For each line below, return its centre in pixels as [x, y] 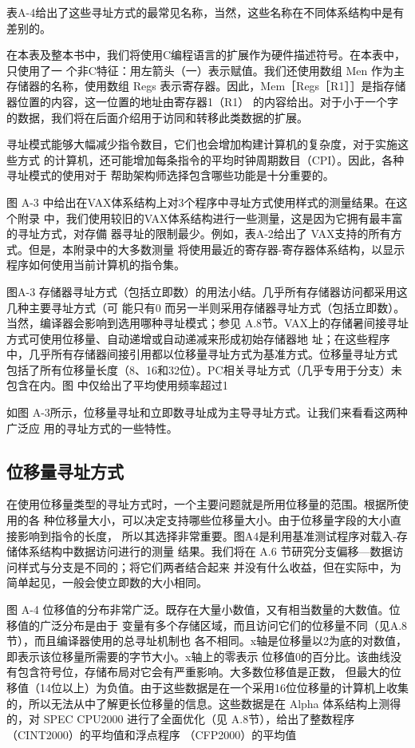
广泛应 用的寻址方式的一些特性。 [92, 427]
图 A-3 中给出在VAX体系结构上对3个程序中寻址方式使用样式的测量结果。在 [202, 202]
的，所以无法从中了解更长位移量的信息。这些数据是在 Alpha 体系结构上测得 [204, 703]
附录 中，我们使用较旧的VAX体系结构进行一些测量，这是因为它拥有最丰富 [210, 218]
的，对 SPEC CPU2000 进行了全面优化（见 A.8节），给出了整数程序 [181, 719]
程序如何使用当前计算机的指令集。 [96, 265]
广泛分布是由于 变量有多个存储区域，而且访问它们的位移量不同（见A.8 [223, 625]
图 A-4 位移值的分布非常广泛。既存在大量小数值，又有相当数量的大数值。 [198, 609]
